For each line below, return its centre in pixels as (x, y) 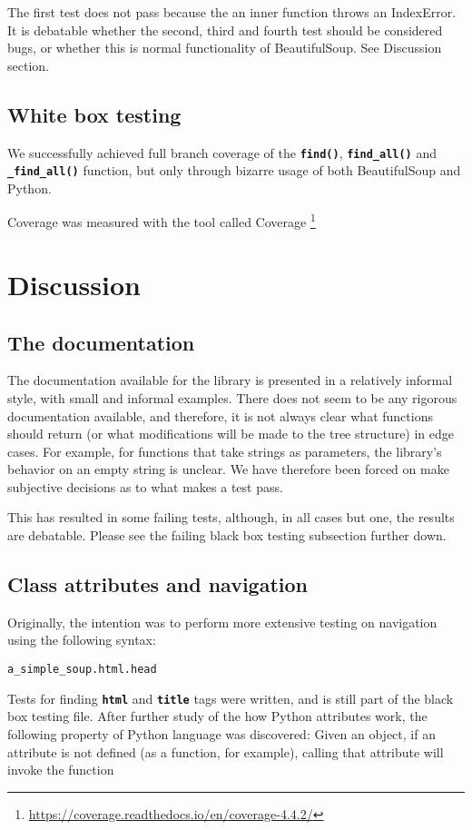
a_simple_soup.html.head (82, 670)
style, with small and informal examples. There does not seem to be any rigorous (232, 397)
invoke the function (61, 770)
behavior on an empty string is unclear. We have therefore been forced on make (228, 469)
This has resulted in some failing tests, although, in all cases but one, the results (231, 517)
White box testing (94, 114)
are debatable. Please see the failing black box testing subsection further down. (227, 535)
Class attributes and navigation (157, 584)
